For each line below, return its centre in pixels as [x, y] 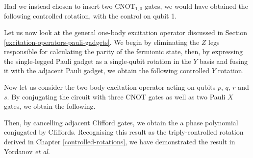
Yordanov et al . [27, 151]
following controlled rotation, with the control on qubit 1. [90, 16]
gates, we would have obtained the [196, 6]
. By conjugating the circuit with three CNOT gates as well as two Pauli [116, 96]
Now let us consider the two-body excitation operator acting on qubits [110, 87]
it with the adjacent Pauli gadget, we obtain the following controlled [107, 70]
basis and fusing [224, 61]
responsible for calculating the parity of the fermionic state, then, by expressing [124, 51]
